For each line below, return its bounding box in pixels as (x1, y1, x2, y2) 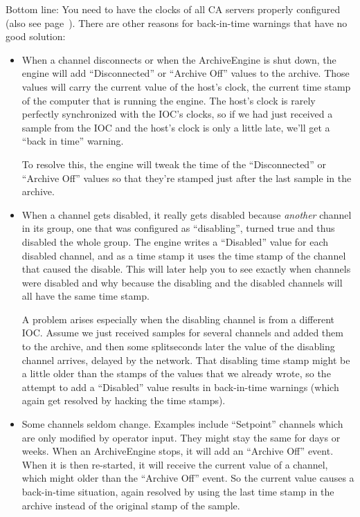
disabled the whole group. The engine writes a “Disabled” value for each (21, 234, 329, 248)
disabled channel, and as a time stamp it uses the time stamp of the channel (21, 248, 346, 262)
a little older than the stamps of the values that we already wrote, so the (21, 366, 331, 381)
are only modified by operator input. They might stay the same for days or (21, 430, 341, 444)
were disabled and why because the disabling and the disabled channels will (21, 275, 343, 289)
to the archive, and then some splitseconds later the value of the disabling (21, 339, 335, 354)
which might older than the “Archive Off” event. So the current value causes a (21, 471, 354, 485)
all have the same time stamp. (21, 289, 150, 303)
